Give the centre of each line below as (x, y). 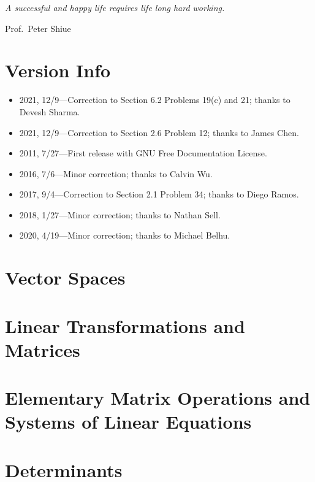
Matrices (43, 349)
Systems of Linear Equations (128, 422)
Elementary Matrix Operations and (158, 398)
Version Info (58, 70)
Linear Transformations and (125, 325)
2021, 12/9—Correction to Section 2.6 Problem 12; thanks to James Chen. (159, 132)
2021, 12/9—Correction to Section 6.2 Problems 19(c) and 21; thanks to (155, 100)
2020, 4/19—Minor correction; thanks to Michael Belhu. (125, 235)
